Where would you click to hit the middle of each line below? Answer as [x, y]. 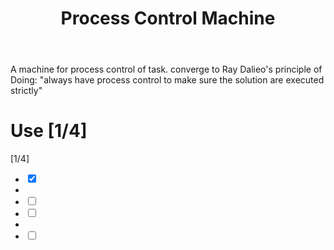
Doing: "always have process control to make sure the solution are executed [167, 80]
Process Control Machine [168, 18]
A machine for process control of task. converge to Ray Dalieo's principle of [166, 69]
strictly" [26, 91]
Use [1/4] [49, 131]
